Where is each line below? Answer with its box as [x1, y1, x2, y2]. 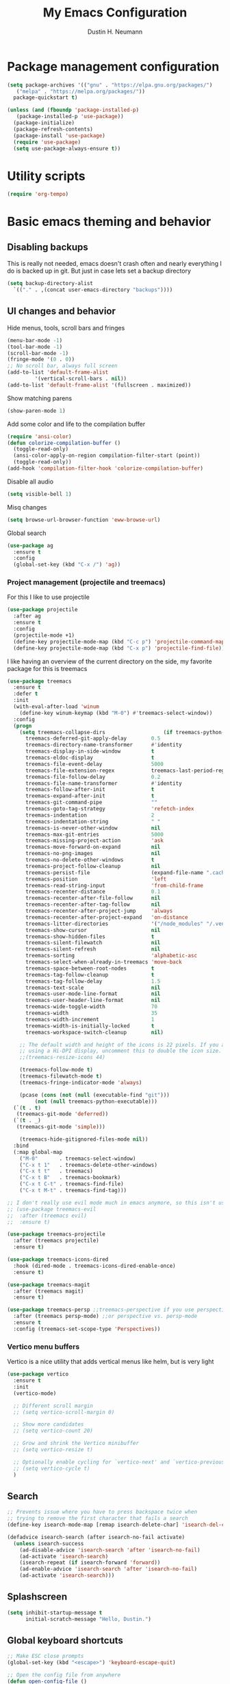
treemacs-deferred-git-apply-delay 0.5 [25, 735, 161, 742]
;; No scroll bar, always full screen [7, 363, 118, 369]
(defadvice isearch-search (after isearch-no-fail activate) [7, 1534, 186, 1540]
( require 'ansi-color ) [7, 433, 72, 440]
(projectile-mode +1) [13, 632, 75, 639]
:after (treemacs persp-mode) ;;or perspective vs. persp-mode [13, 1313, 197, 1320]
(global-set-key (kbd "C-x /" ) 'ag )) [13, 561, 121, 568]
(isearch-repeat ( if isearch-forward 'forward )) [19, 1559, 161, 1567]
